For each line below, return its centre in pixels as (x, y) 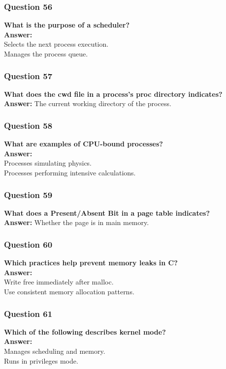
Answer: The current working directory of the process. (88, 103)
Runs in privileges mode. (41, 360)
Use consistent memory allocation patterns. (69, 291)
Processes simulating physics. (48, 163)
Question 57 (28, 75)
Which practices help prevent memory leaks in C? (91, 263)
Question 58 (28, 125)
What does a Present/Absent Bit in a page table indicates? (107, 213)
